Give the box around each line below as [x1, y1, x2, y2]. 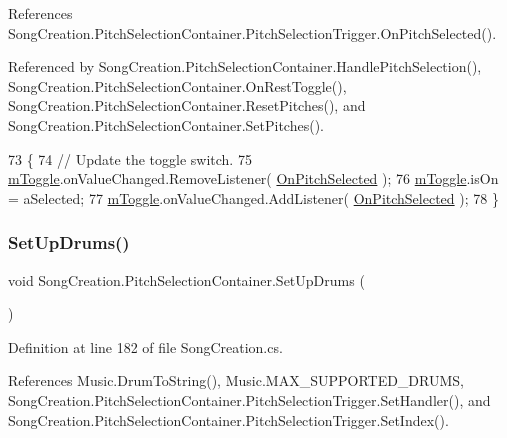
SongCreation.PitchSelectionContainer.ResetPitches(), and [8, 95, 366, 116]
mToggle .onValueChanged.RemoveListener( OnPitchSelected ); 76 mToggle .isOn [8, 168, 499, 189]
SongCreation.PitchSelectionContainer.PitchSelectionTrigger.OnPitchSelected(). [8, 22, 497, 43]
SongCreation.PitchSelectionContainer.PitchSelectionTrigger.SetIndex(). [8, 409, 449, 430]
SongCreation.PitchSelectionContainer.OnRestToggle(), [8, 75, 347, 96]
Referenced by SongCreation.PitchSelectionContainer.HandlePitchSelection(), [8, 56, 482, 77]
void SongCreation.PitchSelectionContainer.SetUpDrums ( [8, 269, 365, 290]
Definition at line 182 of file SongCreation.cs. [8, 336, 283, 357]
